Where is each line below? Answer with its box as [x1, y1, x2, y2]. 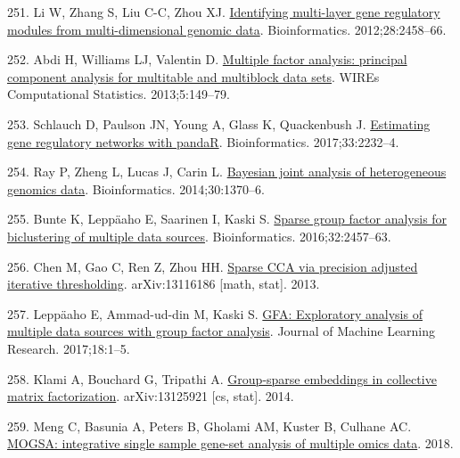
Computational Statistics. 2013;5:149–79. [7, 85, 230, 103]
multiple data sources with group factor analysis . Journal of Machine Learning [7, 322, 436, 340]
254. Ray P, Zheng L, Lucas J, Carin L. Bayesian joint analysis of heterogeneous [7, 162, 447, 181]
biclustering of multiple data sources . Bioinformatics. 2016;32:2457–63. [7, 226, 391, 245]
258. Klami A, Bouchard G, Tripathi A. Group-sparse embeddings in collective [7, 369, 437, 388]
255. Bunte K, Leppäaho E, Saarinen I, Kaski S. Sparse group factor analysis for [7, 209, 448, 228]
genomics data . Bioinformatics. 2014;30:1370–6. [7, 179, 265, 198]
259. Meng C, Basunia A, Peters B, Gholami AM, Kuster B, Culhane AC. [7, 416, 412, 435]
